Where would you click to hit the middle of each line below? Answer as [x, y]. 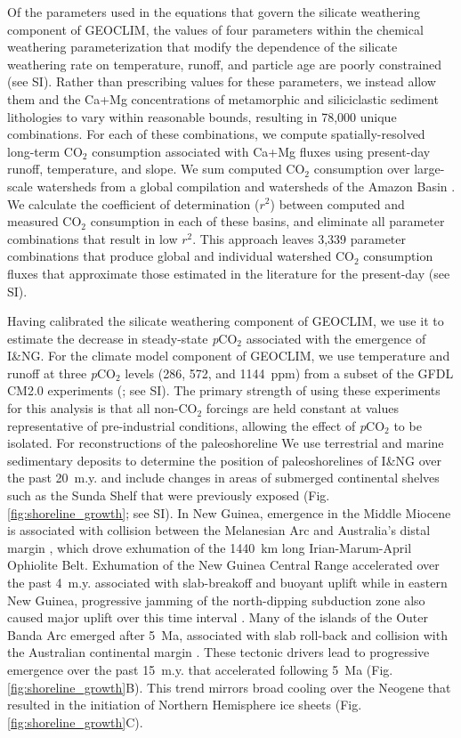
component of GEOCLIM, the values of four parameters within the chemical [215, 29]
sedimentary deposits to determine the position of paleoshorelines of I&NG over [224, 460]
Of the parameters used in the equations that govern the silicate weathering [214, 12]
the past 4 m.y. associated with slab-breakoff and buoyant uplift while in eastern [227, 582]
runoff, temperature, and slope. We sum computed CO [156, 169]
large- [429, 169]
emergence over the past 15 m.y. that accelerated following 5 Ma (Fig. [200, 669]
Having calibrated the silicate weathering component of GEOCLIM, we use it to [226, 321]
